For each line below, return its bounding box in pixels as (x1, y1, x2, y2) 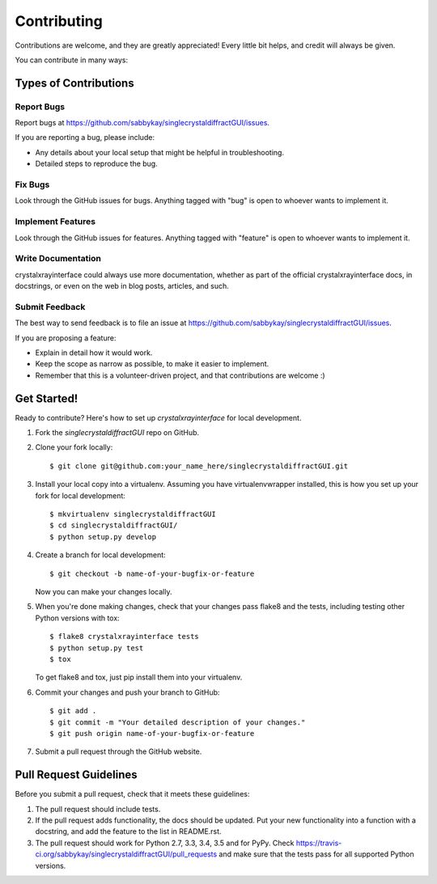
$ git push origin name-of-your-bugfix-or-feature (49, 729, 255, 738)
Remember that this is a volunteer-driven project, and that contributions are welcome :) (35, 370, 325, 380)
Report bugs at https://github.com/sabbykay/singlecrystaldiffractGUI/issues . (15, 118, 270, 128)
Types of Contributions (15, 76, 134, 90)
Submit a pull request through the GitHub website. (35, 747, 202, 756)
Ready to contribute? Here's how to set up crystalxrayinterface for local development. (15, 412, 302, 422)
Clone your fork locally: (35, 442, 113, 452)
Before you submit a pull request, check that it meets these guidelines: (15, 789, 250, 799)
